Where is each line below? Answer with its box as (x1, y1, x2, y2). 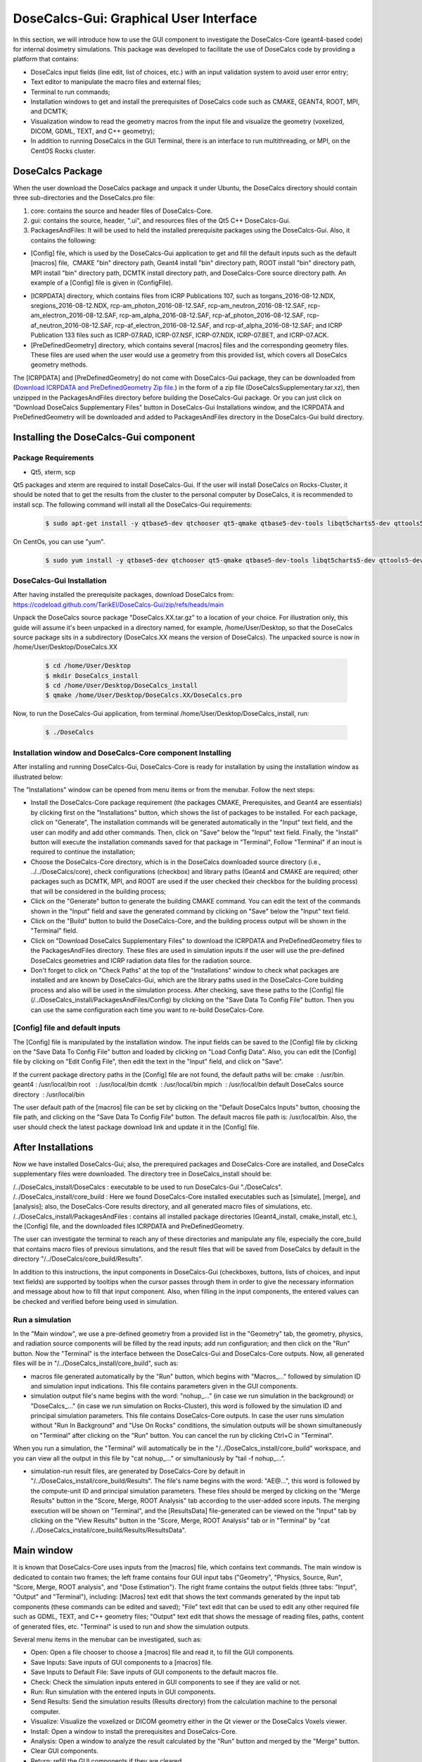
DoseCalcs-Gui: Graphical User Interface (13, 11, 257, 26)
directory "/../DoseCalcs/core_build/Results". (13, 1255, 143, 1263)
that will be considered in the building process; (30, 887, 167, 895)
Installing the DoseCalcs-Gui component (13, 431, 196, 443)
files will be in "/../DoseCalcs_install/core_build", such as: (13, 1359, 179, 1367)
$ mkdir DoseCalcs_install (45, 672, 139, 679)
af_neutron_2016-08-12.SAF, (30, 321, 114, 329)
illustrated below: (13, 772, 63, 781)
